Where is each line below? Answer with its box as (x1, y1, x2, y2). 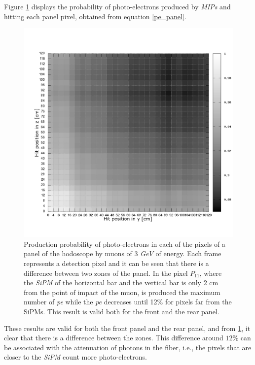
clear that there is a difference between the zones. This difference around (4, 332, 223, 343)
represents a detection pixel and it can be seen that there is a (24, 258, 209, 268)
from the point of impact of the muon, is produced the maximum (24, 287, 220, 297)
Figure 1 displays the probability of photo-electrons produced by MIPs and (4, 1, 231, 11)
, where (199, 267, 222, 278)
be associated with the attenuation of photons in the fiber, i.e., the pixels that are (4, 342, 252, 352)
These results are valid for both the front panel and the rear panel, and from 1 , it (4, 323, 251, 333)
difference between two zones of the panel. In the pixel (24, 267, 188, 278)
